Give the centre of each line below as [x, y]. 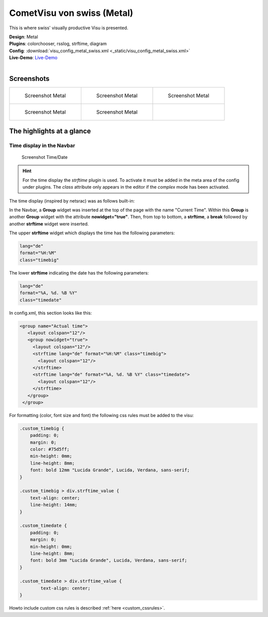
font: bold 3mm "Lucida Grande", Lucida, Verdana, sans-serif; [109, 560]
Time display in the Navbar [42, 145]
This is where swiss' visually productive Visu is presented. [69, 28]
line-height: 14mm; [54, 505]
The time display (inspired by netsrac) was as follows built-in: [72, 201]
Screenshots [29, 79]
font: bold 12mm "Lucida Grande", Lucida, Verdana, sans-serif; [110, 470]
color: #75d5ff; [50, 449]
